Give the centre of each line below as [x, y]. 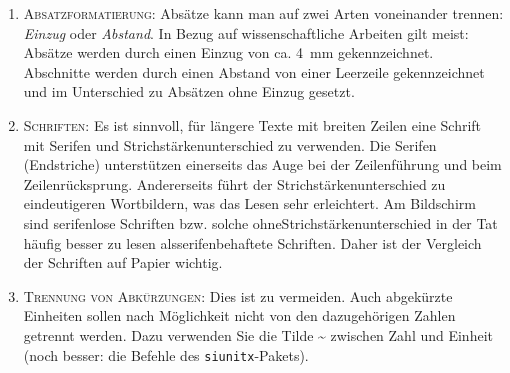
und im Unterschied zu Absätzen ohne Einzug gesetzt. [189, 91]
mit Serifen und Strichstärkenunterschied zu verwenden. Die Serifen [230, 144]
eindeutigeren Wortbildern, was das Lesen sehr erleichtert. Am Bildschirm [249, 203]
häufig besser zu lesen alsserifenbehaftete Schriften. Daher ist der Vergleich [252, 242]
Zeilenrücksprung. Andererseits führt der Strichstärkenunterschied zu [234, 183]
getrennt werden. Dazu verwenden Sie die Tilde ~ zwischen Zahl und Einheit [258, 334]
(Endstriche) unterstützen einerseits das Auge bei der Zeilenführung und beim [262, 164]
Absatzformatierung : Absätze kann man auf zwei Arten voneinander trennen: [263, 13]
